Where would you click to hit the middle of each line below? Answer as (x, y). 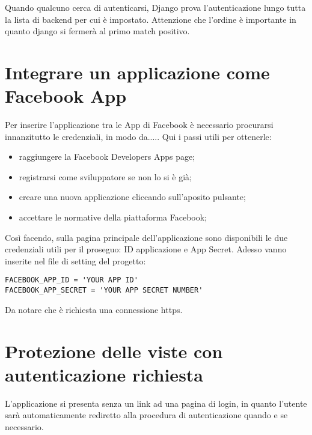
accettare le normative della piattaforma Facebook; (113, 217)
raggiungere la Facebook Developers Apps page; (107, 157)
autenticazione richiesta (104, 374)
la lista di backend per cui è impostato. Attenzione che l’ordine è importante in (151, 19)
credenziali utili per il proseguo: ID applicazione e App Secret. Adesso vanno (146, 249)
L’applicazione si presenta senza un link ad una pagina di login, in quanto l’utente (156, 403)
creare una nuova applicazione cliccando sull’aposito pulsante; (132, 197)
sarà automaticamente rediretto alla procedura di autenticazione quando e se (146, 415)
